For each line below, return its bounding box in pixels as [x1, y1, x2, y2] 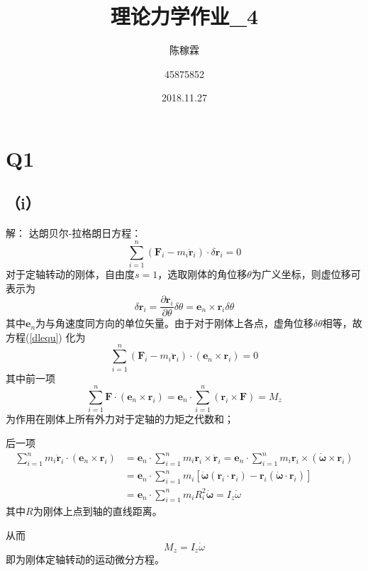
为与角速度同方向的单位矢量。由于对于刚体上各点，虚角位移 [35, 316, 314, 331]
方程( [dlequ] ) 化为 [6, 329, 86, 344]
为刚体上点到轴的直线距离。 [33, 504, 162, 519]
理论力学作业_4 [110, 1, 259, 31]
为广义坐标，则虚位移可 [251, 267, 361, 282]
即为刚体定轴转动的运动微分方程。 [6, 552, 165, 567]
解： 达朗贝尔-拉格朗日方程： [6, 226, 142, 240]
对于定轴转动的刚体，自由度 [6, 267, 135, 282]
